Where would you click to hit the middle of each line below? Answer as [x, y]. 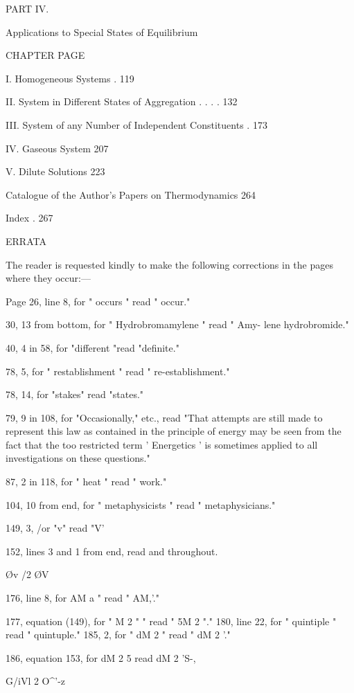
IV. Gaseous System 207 [57, 148]
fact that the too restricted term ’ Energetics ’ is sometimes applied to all [162, 444]
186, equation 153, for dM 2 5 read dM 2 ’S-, [101, 657]
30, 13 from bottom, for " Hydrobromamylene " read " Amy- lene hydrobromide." [177, 324]
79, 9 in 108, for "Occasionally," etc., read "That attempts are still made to [164, 417]
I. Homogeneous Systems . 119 [70, 78]
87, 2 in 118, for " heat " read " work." [86, 481]
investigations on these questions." [78, 458]
